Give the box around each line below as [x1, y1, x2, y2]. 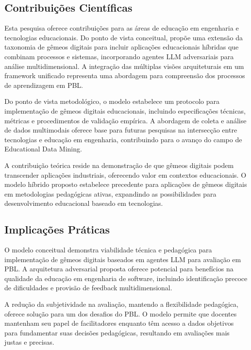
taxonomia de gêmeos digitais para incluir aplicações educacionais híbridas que [4, 42, 239, 52]
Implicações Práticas [4, 222, 110, 237]
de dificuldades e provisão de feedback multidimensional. [4, 283, 172, 293]
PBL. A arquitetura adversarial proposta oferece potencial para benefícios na [4, 264, 234, 274]
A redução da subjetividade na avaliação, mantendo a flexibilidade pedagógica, [4, 299, 238, 309]
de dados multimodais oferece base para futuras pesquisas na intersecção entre [4, 125, 237, 135]
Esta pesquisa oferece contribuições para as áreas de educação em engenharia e [4, 23, 239, 33]
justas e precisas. [4, 337, 54, 347]
